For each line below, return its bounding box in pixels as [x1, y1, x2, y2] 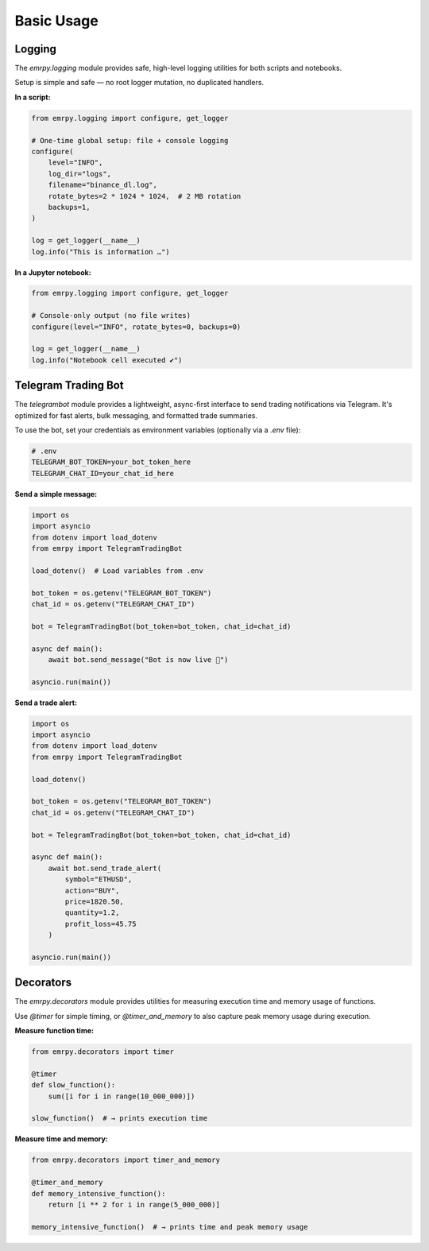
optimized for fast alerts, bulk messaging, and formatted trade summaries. [14, 410, 258, 420]
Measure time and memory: [14, 1134, 109, 1144]
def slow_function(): [31, 1081, 116, 1090]
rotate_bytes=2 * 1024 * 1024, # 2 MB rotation [48, 192, 242, 200]
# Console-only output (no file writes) [31, 311, 191, 320]
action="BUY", [64, 886, 120, 895]
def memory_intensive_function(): [31, 1189, 166, 1198]
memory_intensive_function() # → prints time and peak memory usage [31, 1222, 308, 1231]
